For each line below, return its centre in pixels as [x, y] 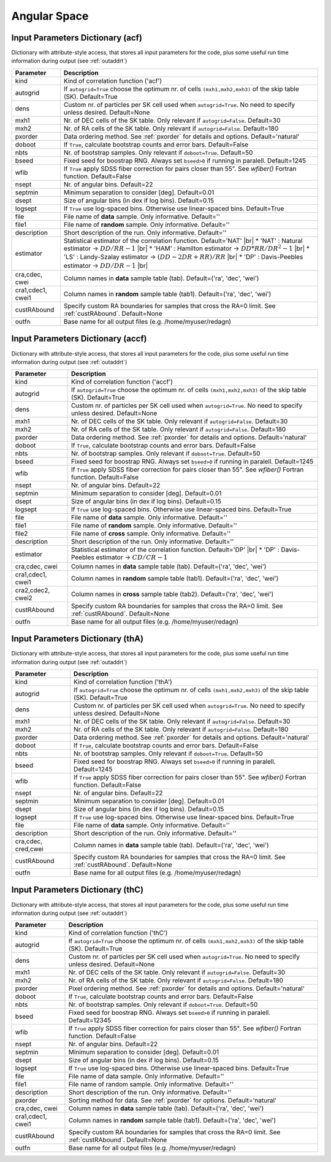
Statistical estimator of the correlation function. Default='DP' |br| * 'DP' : [175, 550]
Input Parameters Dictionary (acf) [77, 38]
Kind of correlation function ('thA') [123, 682]
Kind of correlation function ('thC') [118, 933]
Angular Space [50, 16]
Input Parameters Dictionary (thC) [78, 890]
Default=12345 [90, 1020]
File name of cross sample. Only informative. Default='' [151, 533]
